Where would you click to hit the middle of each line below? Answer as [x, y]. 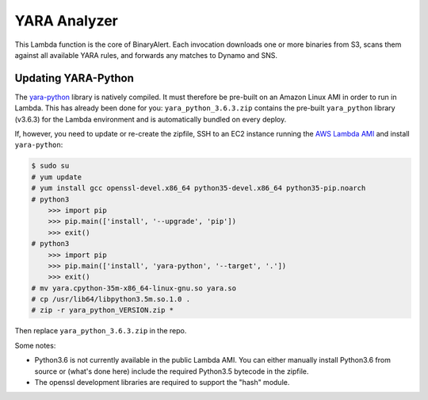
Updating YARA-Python [75, 78]
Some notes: [35, 345]
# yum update [57, 177]
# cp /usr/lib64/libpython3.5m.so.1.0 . [111, 299]
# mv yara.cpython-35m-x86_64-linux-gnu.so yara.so [134, 288]
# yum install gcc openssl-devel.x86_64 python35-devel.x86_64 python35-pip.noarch [199, 188]
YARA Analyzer [66, 21]
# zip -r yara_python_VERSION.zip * [103, 310]
